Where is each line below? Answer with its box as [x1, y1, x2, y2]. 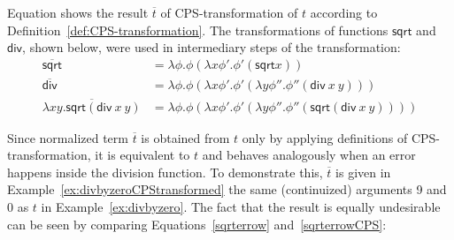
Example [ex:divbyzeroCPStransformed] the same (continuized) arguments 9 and [7, 180, 447, 199]
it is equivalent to [95, 146, 190, 164]
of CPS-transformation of [160, 4, 298, 21]
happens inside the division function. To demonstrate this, [7, 162, 323, 181]
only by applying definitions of [242, 128, 408, 146]
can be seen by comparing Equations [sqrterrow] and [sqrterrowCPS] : [7, 214, 387, 233]
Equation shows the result [7, 4, 149, 21]
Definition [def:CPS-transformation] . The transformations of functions [7, 20, 389, 39]
